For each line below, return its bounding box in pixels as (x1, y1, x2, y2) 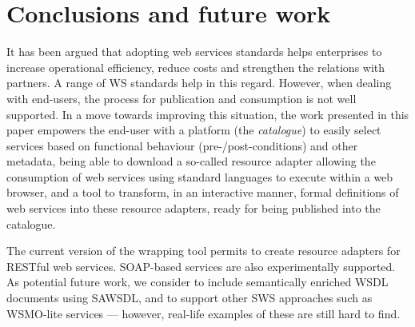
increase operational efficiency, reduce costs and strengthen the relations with (6, 58, 385, 75)
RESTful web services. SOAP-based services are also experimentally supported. (6, 257, 396, 274)
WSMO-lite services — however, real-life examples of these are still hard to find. (6, 305, 401, 321)
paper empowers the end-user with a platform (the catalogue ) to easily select (6, 122, 381, 138)
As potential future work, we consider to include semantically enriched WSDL (6, 273, 389, 290)
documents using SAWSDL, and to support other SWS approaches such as (6, 289, 373, 306)
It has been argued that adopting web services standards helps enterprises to (6, 43, 382, 60)
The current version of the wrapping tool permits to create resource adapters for (6, 242, 401, 259)
